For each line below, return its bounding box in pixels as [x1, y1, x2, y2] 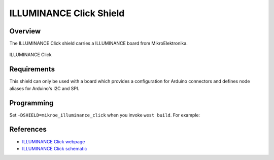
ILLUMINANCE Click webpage [22, 138, 85, 144]
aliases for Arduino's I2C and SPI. [9, 85, 80, 91]
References [9, 125, 47, 134]
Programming [9, 99, 54, 107]
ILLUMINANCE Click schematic [22, 145, 87, 151]
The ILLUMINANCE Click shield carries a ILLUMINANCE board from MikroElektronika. [9, 41, 188, 47]
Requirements [9, 65, 55, 73]
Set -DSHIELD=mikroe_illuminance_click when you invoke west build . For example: [9, 112, 200, 118]
